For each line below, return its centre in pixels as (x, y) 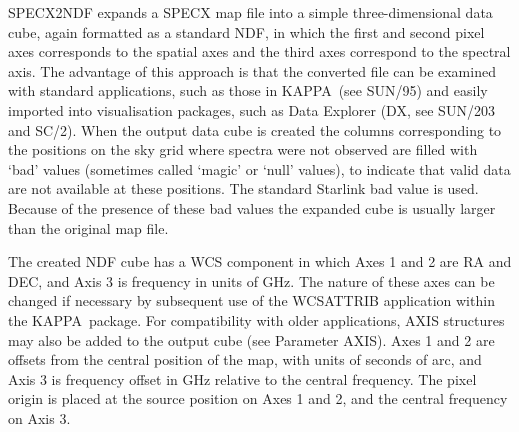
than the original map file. (88, 227)
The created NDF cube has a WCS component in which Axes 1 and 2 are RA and (260, 261)
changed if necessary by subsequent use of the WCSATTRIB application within (251, 300)
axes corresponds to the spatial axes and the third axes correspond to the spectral (259, 51)
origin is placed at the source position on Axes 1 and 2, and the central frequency (258, 398)
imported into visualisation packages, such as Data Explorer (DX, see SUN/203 (251, 109)
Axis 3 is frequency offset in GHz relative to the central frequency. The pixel (242, 378)
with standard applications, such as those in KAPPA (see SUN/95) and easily (248, 90)
